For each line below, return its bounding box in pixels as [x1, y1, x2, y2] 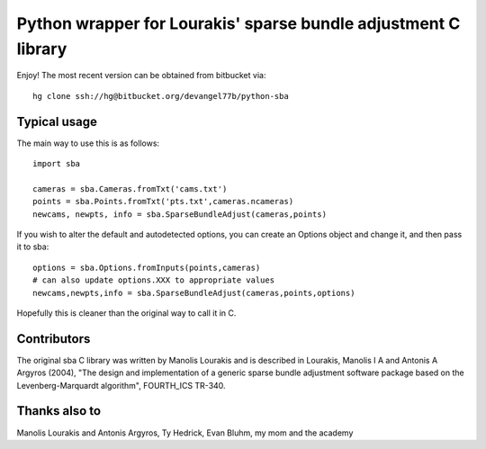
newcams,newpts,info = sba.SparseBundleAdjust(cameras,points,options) [32, 288, 355, 298]
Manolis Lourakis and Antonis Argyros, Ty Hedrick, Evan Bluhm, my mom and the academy [16, 427, 354, 438]
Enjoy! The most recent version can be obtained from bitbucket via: [16, 70, 266, 81]
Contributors [16, 331, 91, 346]
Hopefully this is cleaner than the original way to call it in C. [16, 307, 237, 319]
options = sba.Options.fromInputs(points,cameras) [32, 262, 261, 273]
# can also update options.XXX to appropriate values [32, 275, 274, 285]
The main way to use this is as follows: [16, 138, 160, 148]
